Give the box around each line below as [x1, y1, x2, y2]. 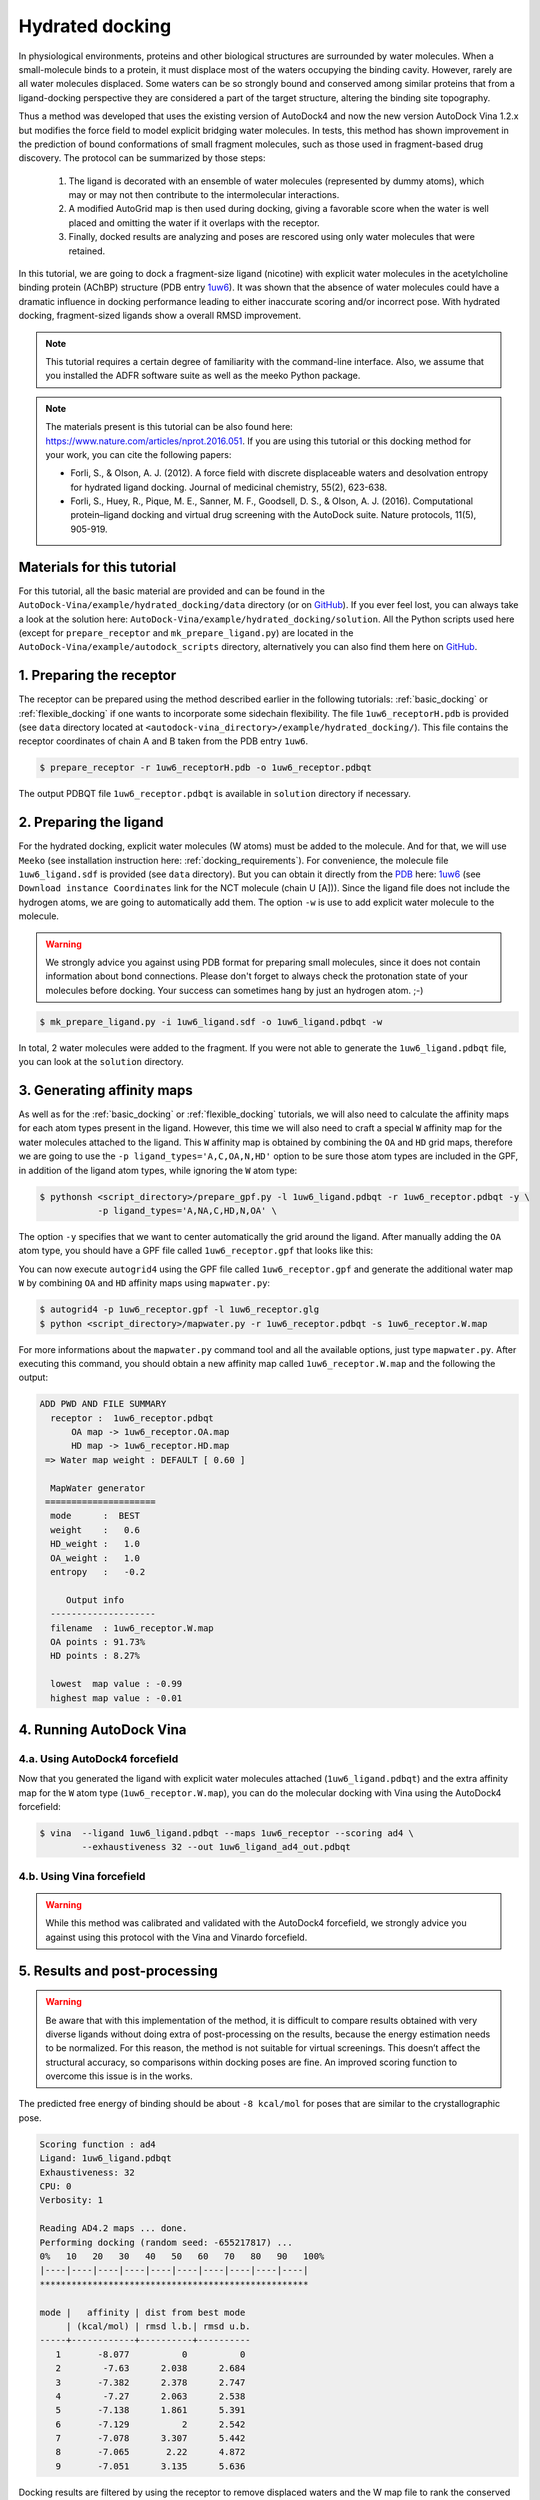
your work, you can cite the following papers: [45, 448, 232, 460]
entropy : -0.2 [50, 1566, 146, 1577]
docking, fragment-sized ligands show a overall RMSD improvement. [18, 310, 302, 322]
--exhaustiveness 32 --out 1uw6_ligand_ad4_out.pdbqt [81, 1841, 351, 1853]
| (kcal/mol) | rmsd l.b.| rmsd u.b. [65, 2320, 251, 2332]
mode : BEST [50, 1510, 140, 1522]
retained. [68, 245, 106, 257]
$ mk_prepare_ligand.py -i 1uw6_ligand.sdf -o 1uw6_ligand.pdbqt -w [39, 1016, 383, 1027]
